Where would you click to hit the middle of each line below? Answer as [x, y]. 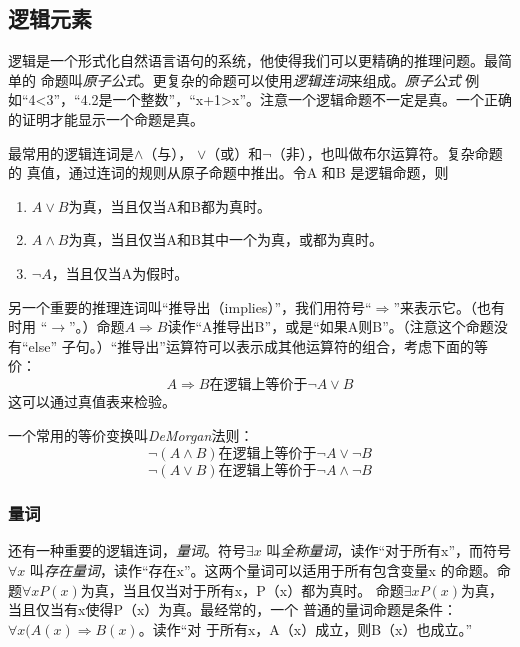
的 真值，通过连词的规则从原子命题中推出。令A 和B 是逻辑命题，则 [228, 172]
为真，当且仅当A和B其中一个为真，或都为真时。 [225, 239]
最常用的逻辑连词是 [71, 152]
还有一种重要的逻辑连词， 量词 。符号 [127, 550]
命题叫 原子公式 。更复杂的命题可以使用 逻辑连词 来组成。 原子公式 [250, 79]
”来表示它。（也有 [449, 306]
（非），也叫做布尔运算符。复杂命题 [387, 152]
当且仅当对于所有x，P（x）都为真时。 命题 [263, 589]
